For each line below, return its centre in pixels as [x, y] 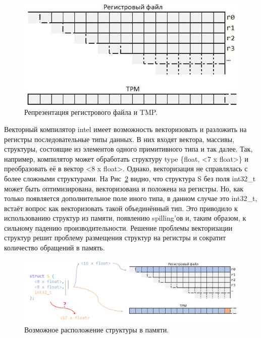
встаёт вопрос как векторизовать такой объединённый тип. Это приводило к [121, 208]
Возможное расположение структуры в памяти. [97, 329]
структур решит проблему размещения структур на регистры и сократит [115, 238]
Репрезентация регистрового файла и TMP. [91, 112]
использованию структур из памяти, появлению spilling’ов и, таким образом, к [125, 218]
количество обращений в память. [55, 248]
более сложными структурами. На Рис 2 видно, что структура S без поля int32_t [130, 178]
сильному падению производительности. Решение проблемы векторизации [118, 227]
